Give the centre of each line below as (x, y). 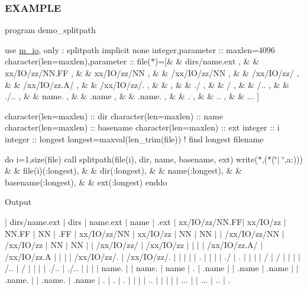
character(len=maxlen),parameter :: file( (78, 61)
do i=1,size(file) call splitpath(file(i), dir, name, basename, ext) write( (131, 159)
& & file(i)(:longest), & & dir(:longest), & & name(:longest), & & (123, 170)
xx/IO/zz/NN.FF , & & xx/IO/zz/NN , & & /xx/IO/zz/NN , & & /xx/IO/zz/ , (152, 73)
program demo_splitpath (50, 30)
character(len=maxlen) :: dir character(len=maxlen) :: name (114, 115)
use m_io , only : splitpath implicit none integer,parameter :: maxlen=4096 (140, 49)
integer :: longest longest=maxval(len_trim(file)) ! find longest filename (134, 139)
